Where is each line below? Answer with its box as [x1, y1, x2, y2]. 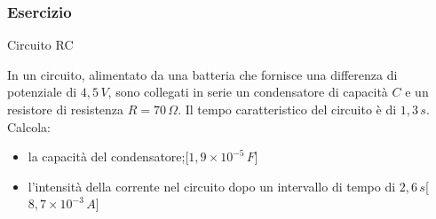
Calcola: [7, 117, 51, 136]
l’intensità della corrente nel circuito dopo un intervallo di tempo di [28, 176, 396, 195]
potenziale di [7, 82, 77, 101]
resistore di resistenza [7, 100, 124, 118]
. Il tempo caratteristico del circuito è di [178, 100, 397, 118]
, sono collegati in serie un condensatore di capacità [107, 82, 388, 101]
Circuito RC [7, 35, 74, 54]
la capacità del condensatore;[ [28, 147, 189, 166]
